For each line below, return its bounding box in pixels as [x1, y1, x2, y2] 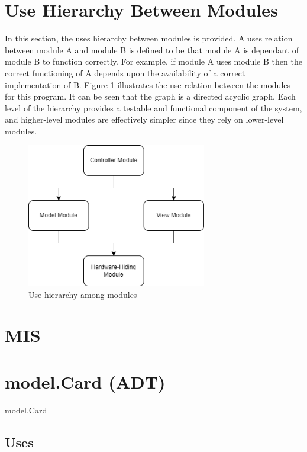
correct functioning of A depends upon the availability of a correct [5, 66, 245, 79]
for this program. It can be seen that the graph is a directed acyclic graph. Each [5, 90, 296, 102]
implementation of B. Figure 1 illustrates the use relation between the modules [5, 78, 291, 91]
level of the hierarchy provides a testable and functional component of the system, [5, 101, 302, 114]
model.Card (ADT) [5, 369, 166, 393]
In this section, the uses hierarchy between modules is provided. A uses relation [5, 32, 293, 44]
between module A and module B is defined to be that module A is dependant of [5, 43, 299, 56]
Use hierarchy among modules [28, 288, 137, 300]
